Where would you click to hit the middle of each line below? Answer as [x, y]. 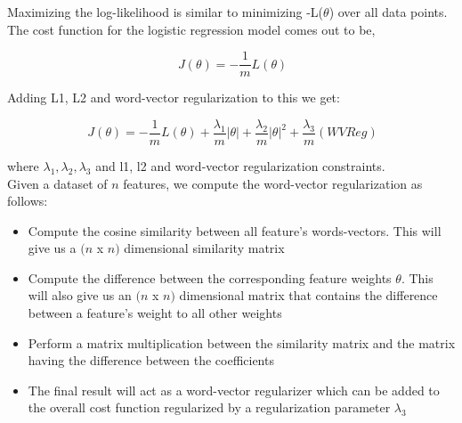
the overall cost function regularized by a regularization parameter [209, 407]
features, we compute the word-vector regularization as [273, 183]
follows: [28, 201]
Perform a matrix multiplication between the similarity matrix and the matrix [242, 342]
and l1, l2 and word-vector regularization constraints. [240, 165]
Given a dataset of [57, 183]
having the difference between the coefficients [151, 360]
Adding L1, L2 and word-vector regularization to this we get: [174, 98]
